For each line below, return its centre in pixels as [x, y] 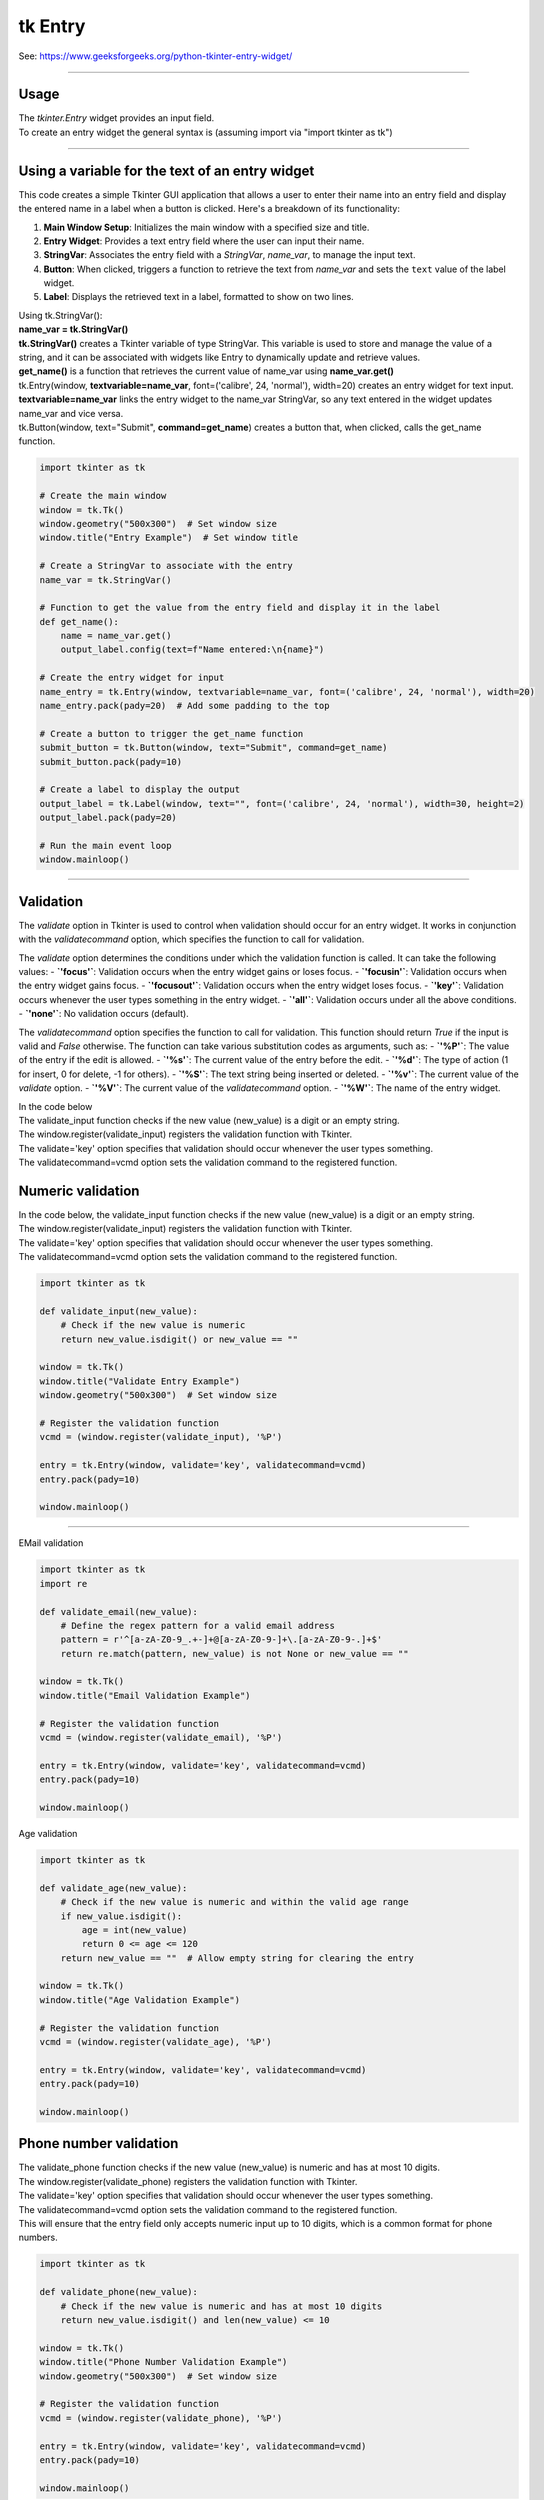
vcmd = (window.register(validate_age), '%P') [155, 2042]
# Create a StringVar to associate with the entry [166, 566]
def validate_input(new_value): [119, 1311]
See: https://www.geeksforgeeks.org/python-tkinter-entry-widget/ [155, 56]
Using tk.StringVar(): [60, 315]
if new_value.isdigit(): [121, 1916]
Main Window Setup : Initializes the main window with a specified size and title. [206, 227]
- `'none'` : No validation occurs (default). [103, 1014]
